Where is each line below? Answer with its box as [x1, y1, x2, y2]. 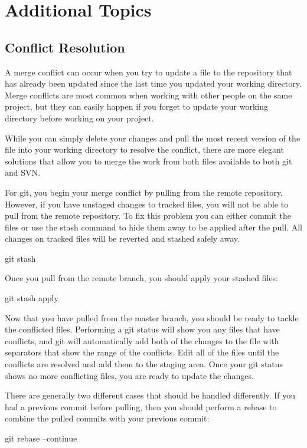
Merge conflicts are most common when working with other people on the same [5, 88, 292, 101]
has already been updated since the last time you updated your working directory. [5, 77, 302, 90]
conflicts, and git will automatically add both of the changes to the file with [5, 334, 279, 347]
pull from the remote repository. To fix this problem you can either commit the [5, 209, 291, 222]
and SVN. [5, 166, 40, 179]
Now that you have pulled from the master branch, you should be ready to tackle [5, 311, 299, 324]
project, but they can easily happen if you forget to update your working [5, 100, 268, 113]
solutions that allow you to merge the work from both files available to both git [5, 154, 292, 167]
